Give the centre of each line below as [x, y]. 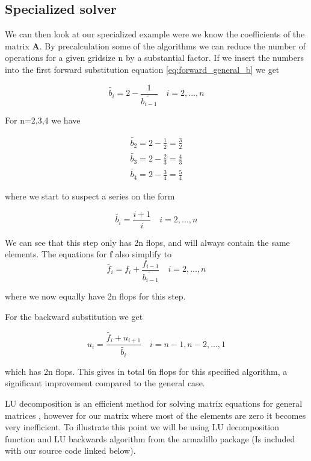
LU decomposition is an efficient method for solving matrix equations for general [154, 403]
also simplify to [143, 254]
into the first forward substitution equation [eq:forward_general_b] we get [142, 69]
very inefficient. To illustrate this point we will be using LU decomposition [142, 427]
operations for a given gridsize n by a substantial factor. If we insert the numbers [154, 58]
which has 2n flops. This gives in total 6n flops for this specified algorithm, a [146, 371]
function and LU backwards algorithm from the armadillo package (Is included [150, 438]
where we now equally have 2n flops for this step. [95, 296]
